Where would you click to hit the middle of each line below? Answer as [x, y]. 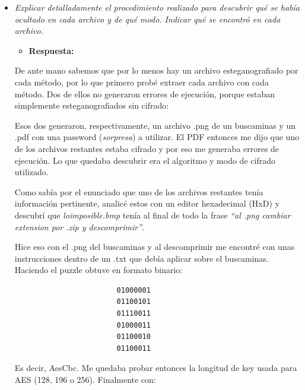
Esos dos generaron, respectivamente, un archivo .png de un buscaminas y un [155, 125]
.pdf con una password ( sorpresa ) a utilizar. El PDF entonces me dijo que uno [157, 137]
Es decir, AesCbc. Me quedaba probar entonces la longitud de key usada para [156, 368]
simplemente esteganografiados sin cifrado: [92, 105]
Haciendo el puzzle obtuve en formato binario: [99, 270]
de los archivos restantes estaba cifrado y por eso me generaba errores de [147, 148]
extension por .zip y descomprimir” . [80, 226]
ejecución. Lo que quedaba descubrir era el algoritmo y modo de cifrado [145, 160]
